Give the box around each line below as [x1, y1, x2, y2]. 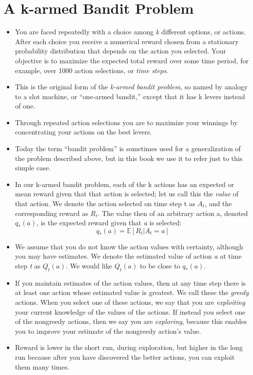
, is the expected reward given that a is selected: [36, 217, 182, 228]
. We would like [66, 261, 112, 270]
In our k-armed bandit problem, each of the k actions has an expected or [15, 179, 234, 189]
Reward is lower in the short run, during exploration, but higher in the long [15, 342, 243, 352]
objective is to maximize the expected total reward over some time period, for [15, 55, 249, 65]
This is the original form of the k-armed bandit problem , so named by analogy [15, 81, 248, 92]
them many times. [15, 361, 70, 372]
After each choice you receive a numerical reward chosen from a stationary [15, 36, 239, 46]
